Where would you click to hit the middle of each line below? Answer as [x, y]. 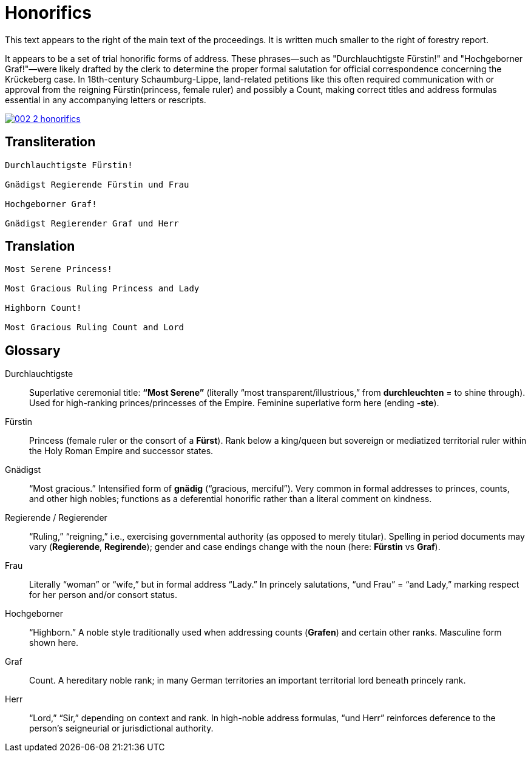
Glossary [33, 350]
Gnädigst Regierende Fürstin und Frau [97, 184]
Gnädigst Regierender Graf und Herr [92, 223]
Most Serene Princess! [59, 269]
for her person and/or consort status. [103, 595]
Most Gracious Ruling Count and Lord [95, 328]
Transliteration [50, 142]
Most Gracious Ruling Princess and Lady [102, 289]
